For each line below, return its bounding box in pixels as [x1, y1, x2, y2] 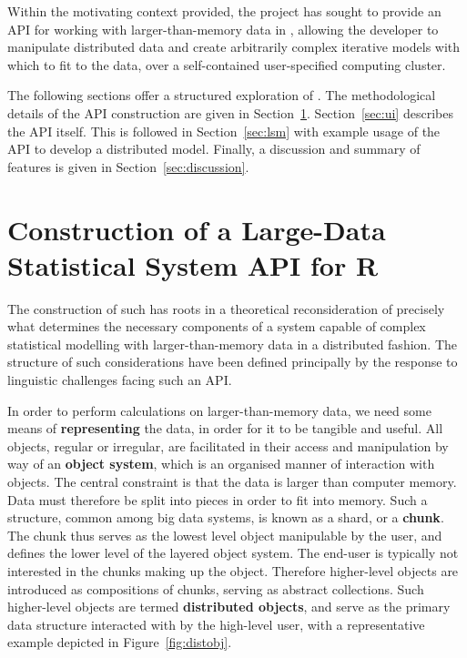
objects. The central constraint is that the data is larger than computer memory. [7, 472, 457, 491]
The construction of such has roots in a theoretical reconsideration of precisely [7, 299, 445, 318]
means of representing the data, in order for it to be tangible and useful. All [7, 419, 443, 438]
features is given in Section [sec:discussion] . [7, 157, 249, 176]
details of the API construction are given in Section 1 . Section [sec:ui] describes [7, 103, 453, 122]
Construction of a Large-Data [7, 210, 386, 248]
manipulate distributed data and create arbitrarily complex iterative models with [7, 37, 461, 56]
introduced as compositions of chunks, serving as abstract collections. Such [7, 579, 424, 598]
